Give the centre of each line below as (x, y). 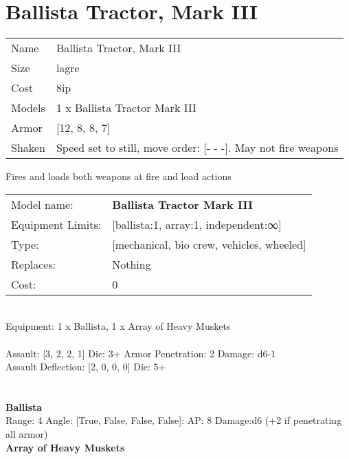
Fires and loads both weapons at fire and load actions (119, 176)
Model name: (42, 204)
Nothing (132, 264)
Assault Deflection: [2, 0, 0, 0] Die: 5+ (86, 367)
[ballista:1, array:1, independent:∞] (197, 224)
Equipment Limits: (56, 224)
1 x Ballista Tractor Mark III (126, 108)
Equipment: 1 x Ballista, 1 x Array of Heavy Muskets (118, 326)
